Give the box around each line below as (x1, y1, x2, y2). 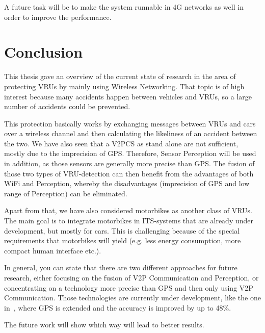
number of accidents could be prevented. (4, 101, 130, 112)
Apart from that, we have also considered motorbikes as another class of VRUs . (4, 205, 253, 216)
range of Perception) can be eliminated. (4, 188, 127, 198)
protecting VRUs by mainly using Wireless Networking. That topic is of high (4, 81, 245, 91)
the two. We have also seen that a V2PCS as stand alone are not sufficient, (4, 138, 238, 148)
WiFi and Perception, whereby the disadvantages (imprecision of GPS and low (4, 178, 250, 189)
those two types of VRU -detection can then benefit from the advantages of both (4, 168, 254, 178)
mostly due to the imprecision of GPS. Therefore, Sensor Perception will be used (4, 148, 256, 159)
